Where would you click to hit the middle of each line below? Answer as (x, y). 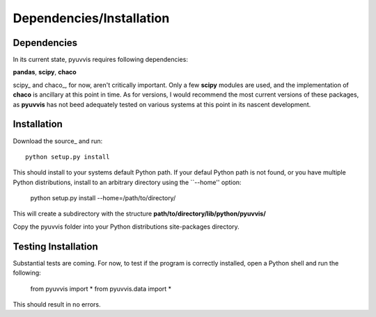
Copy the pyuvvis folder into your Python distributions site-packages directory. (126, 227)
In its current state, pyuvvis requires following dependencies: (100, 60)
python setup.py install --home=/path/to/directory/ (103, 198)
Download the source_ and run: (58, 141)
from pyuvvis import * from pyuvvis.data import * (101, 288)
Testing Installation (55, 246)
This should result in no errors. (57, 304)
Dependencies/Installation (91, 18)
